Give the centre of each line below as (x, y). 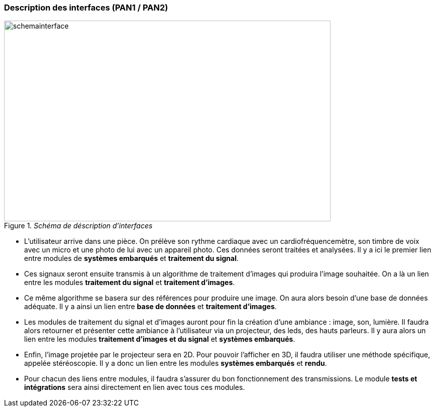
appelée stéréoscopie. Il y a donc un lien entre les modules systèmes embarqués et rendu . (176, 363)
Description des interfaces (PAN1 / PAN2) (86, 8)
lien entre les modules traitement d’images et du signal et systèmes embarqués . (160, 339)
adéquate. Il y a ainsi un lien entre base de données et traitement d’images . (150, 307)
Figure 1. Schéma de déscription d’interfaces (78, 226)
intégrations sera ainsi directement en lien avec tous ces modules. (135, 387)
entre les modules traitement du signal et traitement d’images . (130, 283)
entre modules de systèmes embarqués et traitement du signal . (132, 258)
